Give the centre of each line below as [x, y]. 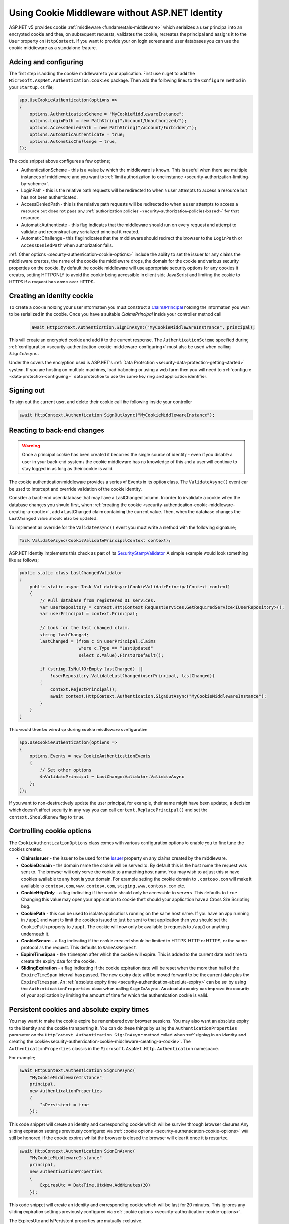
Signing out [27, 390]
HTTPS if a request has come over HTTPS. [52, 282]
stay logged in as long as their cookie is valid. [68, 469]
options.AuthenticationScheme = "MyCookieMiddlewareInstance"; [107, 114]
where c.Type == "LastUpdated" [116, 648]
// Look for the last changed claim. [85, 628]
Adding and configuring [46, 62]
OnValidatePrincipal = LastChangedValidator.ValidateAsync [112, 777]
